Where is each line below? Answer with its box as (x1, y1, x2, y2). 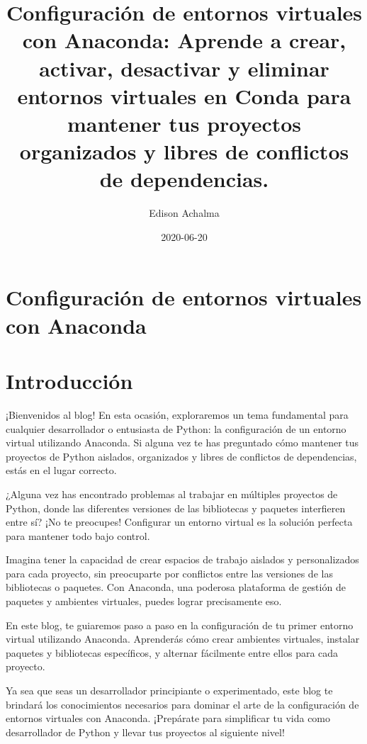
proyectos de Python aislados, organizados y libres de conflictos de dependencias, (6, 449, 357, 463)
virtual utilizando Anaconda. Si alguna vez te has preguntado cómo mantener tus (6, 435, 359, 450)
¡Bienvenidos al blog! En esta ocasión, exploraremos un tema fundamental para (6, 407, 349, 422)
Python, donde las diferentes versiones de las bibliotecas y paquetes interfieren (6, 500, 346, 515)
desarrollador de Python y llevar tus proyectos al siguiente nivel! (6, 724, 285, 739)
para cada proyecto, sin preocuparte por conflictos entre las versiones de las (6, 565, 333, 580)
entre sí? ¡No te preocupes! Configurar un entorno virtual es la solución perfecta (6, 514, 353, 529)
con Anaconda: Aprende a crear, (22, 26, 346, 55)
